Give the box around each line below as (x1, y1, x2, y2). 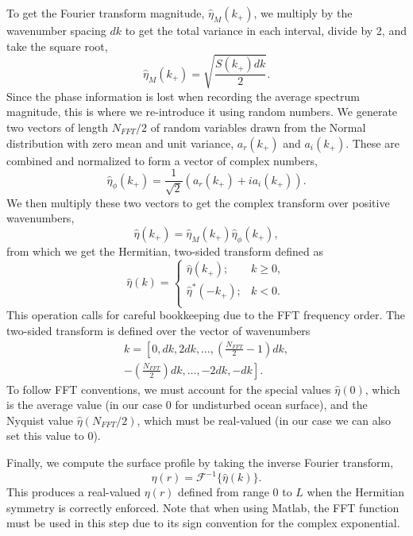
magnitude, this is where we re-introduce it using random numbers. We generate (6, 103, 398, 120)
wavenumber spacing (6, 22, 106, 38)
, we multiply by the (253, 5, 353, 21)
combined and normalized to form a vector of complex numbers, (6, 152, 318, 168)
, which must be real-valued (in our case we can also (137, 411, 392, 428)
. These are (345, 134, 399, 151)
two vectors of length (6, 118, 109, 135)
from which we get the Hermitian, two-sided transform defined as (6, 242, 323, 259)
